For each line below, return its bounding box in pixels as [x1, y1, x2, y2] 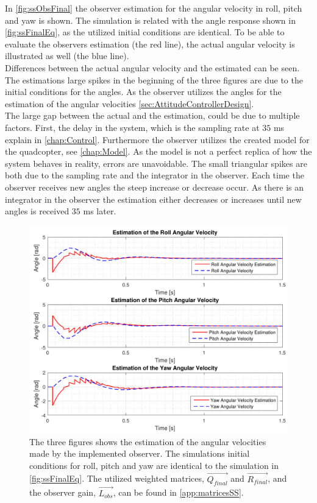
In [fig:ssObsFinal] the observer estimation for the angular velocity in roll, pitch [5, 2, 302, 14]
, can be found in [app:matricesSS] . [113, 486, 244, 499]
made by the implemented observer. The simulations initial [29, 447, 250, 460]
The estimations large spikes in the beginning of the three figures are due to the [5, 73, 303, 86]
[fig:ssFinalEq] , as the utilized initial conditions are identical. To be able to [5, 26, 285, 38]
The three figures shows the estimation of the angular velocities [29, 435, 266, 448]
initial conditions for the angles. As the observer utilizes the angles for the [5, 85, 282, 98]
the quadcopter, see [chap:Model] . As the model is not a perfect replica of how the [5, 145, 312, 158]
